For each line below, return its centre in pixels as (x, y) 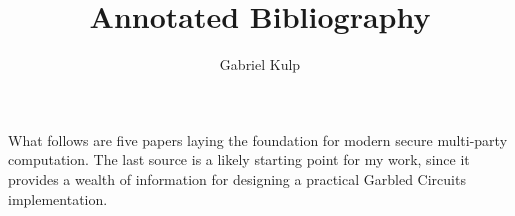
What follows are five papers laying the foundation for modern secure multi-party (258, 139)
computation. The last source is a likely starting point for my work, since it (239, 159)
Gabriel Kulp (260, 64)
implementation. (58, 198)
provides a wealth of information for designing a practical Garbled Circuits (237, 178)
